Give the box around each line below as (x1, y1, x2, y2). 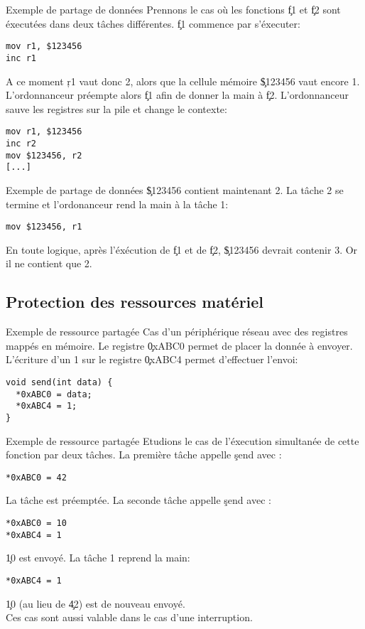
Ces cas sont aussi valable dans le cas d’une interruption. (6, 610, 253, 625)
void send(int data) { (6, 377, 113, 387)
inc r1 (6, 53, 36, 63)
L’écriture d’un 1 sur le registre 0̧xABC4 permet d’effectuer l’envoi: (6, 352, 298, 367)
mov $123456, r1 (6, 222, 82, 232)
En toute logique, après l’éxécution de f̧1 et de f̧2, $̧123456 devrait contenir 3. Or (6, 242, 358, 257)
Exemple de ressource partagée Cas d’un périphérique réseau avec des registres (6, 324, 348, 339)
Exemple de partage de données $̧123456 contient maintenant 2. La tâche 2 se (6, 182, 344, 197)
